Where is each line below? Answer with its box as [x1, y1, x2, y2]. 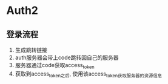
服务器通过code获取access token [15, 62, 95, 70]
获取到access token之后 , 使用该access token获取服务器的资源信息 [15, 70, 163, 79]
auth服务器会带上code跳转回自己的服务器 [15, 54, 119, 61]
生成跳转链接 [15, 47, 47, 53]
